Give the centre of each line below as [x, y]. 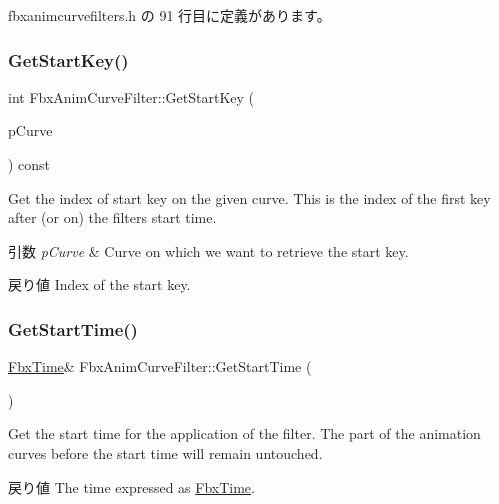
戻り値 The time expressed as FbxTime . [131, 486]
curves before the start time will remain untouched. [165, 452]
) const [29, 164]
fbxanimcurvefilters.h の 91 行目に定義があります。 [169, 15]
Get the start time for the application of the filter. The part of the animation [244, 433]
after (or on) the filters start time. [112, 217]
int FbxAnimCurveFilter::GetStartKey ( [131, 96]
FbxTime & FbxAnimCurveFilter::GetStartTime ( [160, 366]
